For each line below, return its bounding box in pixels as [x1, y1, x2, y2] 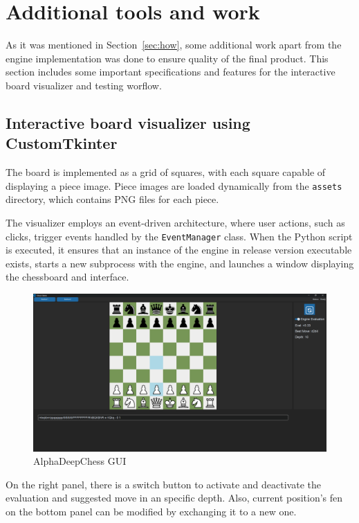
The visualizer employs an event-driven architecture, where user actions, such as [6, 215, 345, 229]
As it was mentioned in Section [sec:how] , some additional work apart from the [6, 37, 342, 52]
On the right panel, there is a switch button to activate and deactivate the [6, 477, 321, 491]
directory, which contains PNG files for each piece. [6, 192, 219, 206]
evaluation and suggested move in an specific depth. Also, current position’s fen [6, 490, 343, 505]
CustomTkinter [6, 132, 118, 154]
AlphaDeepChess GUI [33, 454, 127, 468]
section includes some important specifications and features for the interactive [6, 64, 335, 79]
